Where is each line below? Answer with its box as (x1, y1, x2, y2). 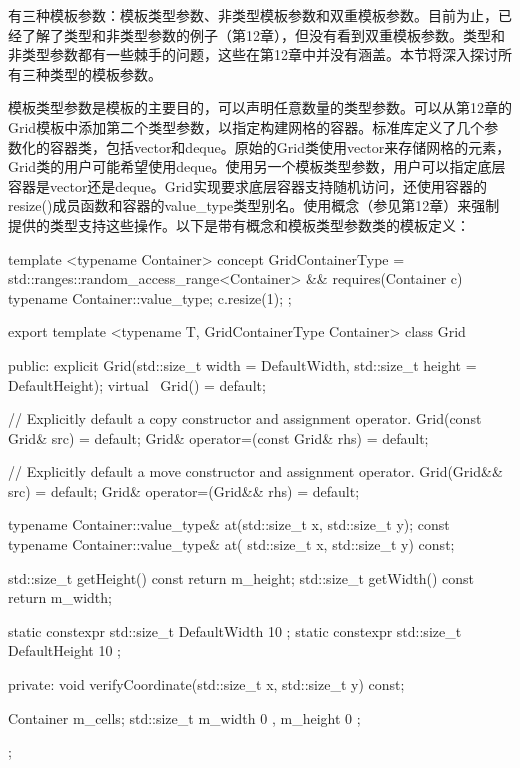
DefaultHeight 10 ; (8, 640, 122, 661)
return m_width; (8, 587, 112, 608)
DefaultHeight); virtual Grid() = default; (8, 374, 266, 395)
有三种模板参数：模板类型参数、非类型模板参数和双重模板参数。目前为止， (8, 5, 498, 25)
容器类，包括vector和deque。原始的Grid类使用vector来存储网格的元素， (49, 136, 511, 157)
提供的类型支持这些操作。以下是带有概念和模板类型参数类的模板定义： (8, 214, 470, 235)
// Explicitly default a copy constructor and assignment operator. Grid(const (8, 408, 482, 429)
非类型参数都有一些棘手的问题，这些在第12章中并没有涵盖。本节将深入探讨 (8, 44, 498, 65)
